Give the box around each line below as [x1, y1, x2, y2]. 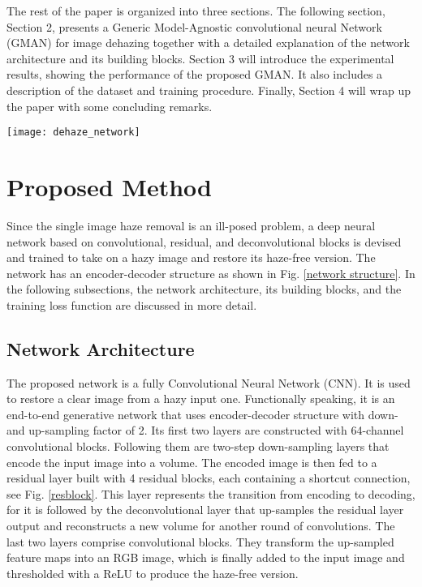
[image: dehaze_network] [6, 126, 140, 139]
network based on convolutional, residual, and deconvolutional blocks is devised [6, 233, 402, 250]
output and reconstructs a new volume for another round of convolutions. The [6, 517, 395, 534]
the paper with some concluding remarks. [6, 97, 213, 114]
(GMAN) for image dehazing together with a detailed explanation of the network [6, 34, 410, 51]
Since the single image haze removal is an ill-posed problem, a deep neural [6, 216, 376, 234]
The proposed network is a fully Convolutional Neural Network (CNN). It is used [6, 374, 411, 391]
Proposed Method [6, 170, 212, 203]
